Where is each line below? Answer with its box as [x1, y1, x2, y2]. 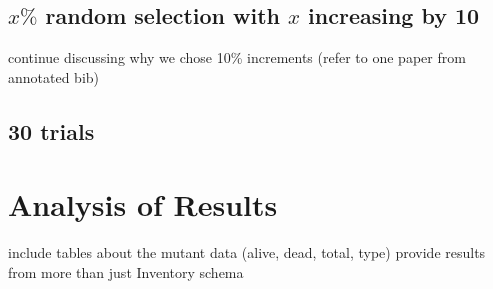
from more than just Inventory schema [8, 261, 244, 282]
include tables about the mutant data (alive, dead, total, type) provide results [8, 242, 486, 263]
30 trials [8, 115, 95, 146]
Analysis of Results [8, 184, 278, 225]
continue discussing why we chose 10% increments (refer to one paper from [8, 47, 466, 68]
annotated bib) [8, 66, 100, 87]
